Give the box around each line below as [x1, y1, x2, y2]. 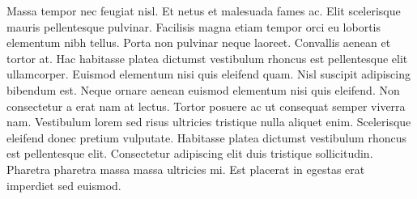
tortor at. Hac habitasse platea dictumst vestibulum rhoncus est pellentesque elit [6, 49, 408, 66]
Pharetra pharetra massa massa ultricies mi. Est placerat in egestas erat [6, 160, 365, 177]
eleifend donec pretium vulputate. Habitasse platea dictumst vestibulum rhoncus [6, 129, 406, 146]
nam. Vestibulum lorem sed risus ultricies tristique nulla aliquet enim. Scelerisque [6, 113, 411, 130]
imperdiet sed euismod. [6, 176, 121, 193]
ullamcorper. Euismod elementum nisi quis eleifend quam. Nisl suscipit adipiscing [6, 66, 411, 83]
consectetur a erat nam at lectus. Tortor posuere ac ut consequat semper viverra [6, 97, 406, 114]
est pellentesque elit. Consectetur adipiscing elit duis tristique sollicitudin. [6, 145, 373, 162]
